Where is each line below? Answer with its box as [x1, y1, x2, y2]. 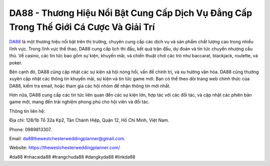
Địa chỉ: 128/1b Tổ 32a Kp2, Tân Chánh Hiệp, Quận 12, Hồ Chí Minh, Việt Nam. [9, 117, 169, 123]
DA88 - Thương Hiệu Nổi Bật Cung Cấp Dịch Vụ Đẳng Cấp [9, 7, 252, 18]
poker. [9, 60, 22, 66]
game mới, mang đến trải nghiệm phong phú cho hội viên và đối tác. [9, 99, 150, 105]
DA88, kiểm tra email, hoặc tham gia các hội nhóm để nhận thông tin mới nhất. [9, 83, 171, 89]
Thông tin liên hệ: [9, 108, 45, 114]
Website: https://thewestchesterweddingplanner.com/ [9, 145, 120, 151]
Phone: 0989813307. [9, 126, 52, 132]
